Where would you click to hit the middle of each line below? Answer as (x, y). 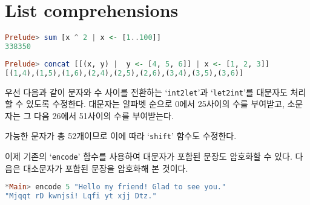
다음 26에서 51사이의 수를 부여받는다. (104, 115)
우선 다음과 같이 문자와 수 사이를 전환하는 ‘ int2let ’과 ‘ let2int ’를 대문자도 (146, 92)
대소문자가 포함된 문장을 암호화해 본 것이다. (106, 168)
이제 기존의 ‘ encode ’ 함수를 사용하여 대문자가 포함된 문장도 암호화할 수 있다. (149, 156)
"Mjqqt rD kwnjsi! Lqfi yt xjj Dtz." (81, 196)
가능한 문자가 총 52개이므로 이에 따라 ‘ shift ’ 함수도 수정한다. (121, 136)
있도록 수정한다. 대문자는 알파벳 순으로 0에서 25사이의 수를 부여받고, (155, 104)
